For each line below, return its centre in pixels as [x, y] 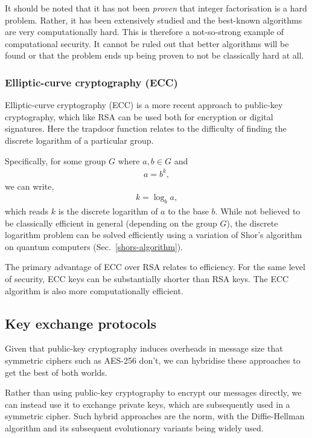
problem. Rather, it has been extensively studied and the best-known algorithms [154, 20]
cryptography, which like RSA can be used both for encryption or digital [139, 116]
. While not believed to [258, 211]
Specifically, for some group [56, 160]
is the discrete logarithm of [108, 211]
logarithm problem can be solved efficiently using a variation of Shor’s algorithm [154, 235]
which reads [27, 211]
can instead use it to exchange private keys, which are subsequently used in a [148, 404]
